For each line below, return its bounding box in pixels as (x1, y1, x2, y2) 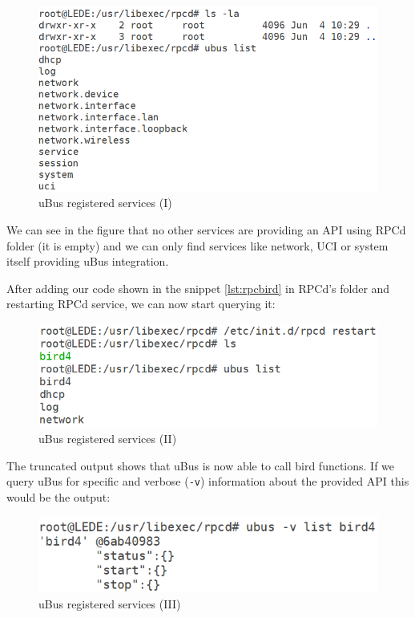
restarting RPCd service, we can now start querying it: (6, 295, 276, 312)
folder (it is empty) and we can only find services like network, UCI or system (6, 237, 389, 254)
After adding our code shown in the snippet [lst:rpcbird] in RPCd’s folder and (6, 279, 390, 296)
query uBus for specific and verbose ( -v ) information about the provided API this (6, 473, 409, 490)
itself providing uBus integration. (6, 253, 169, 270)
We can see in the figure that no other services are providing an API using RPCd (6, 221, 406, 238)
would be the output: (6, 488, 111, 505)
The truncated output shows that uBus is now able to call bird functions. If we (6, 457, 395, 474)
